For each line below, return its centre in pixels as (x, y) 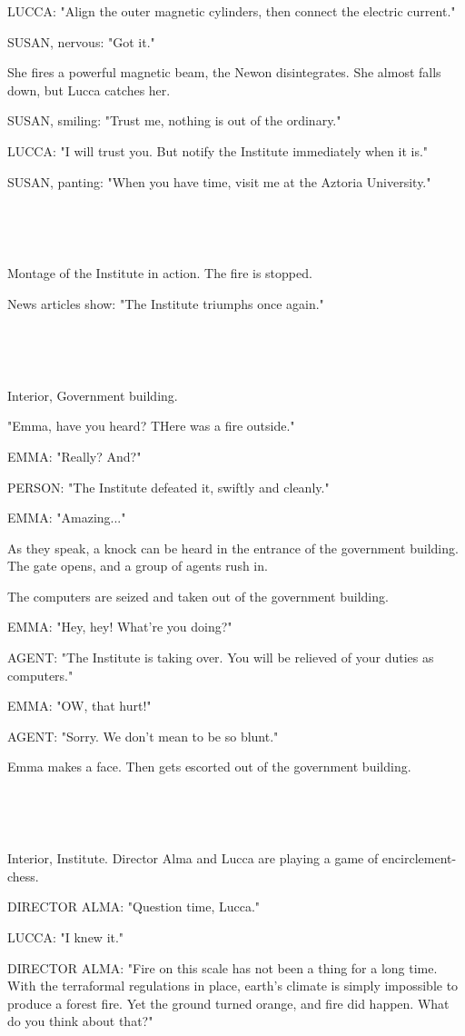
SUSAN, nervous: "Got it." (81, 41)
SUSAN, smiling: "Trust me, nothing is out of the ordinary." (174, 120)
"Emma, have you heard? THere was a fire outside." (151, 426)
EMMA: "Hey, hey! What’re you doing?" (120, 627)
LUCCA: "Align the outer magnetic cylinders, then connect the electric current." (232, 11)
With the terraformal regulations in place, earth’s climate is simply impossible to (233, 986)
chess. (23, 876)
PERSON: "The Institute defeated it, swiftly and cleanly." (168, 487)
